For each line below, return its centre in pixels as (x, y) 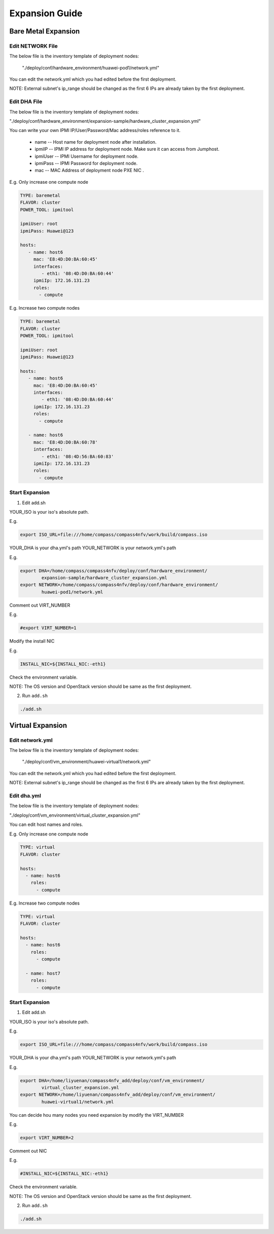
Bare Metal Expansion (45, 31)
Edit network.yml (31, 740)
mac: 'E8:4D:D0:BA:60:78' (66, 442)
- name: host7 (43, 973)
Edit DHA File (26, 102)
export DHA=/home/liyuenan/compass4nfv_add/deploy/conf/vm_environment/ (112, 1080)
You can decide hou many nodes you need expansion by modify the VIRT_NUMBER (97, 1115)
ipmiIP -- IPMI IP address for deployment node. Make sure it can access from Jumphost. (127, 149)
